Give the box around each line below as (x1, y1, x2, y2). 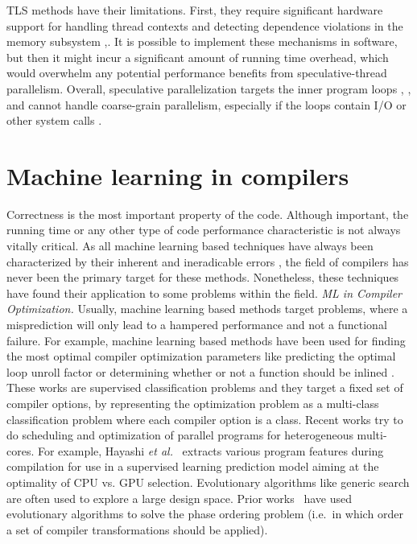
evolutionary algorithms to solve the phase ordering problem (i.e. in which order (6, 505, 403, 522)
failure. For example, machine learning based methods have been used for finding (6, 332, 406, 348)
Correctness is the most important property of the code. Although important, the (6, 205, 409, 222)
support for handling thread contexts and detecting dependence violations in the (6, 17, 403, 34)
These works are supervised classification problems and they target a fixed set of (6, 379, 403, 396)
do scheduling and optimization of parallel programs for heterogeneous (6, 427, 353, 443)
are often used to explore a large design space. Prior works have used (6, 489, 352, 506)
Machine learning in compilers (6, 159, 349, 192)
